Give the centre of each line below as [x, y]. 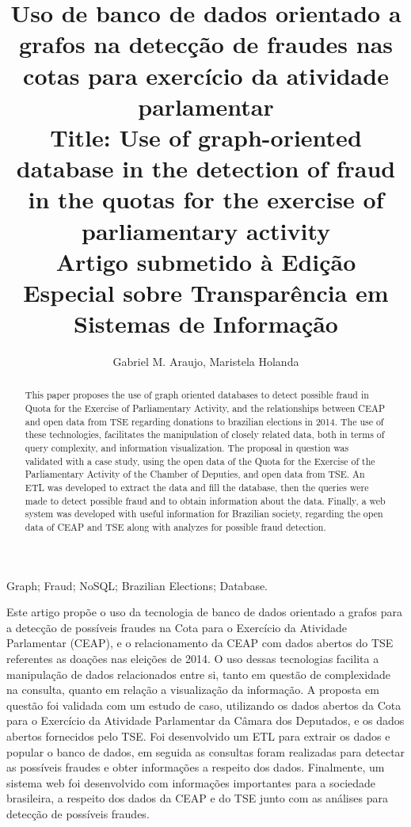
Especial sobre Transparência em [206, 292]
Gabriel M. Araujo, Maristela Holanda [206, 361]
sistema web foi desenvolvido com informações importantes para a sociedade [191, 782]
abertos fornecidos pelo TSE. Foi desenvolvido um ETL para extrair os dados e [198, 736]
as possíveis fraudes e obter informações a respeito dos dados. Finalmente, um [196, 767]
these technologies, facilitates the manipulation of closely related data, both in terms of [205, 434]
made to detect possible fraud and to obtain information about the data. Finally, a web [205, 500]
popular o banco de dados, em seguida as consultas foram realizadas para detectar [206, 751]
